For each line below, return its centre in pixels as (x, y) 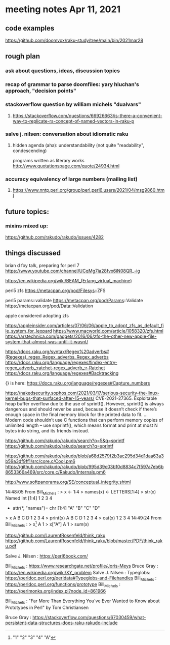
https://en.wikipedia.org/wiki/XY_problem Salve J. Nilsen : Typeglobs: (78, 572)
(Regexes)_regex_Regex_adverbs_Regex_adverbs (57, 357)
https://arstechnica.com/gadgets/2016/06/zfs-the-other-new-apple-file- (81, 336)
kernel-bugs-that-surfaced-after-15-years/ (50, 398)
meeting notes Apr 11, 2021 (63, 9)
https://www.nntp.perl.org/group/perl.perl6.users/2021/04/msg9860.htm (89, 190)
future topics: (27, 211)
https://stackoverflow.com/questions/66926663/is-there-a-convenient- (87, 115)
